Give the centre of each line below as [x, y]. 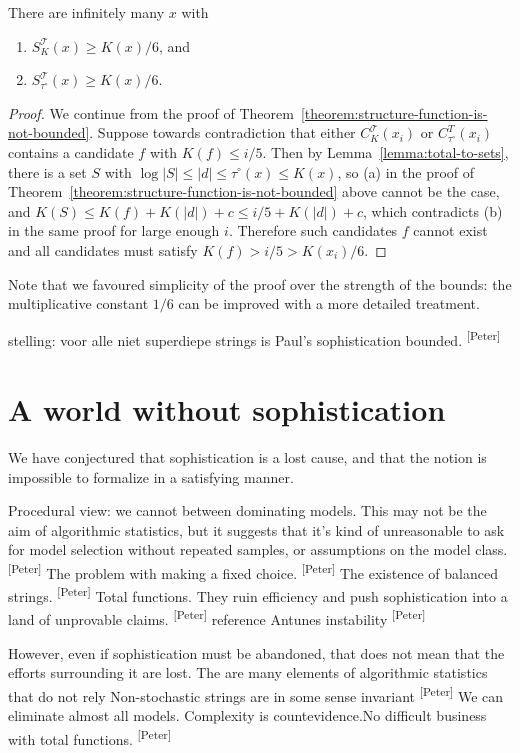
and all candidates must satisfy [103, 249]
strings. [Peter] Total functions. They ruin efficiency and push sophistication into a [258, 594]
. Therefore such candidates [313, 230]
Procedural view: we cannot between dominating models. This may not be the [247, 510]
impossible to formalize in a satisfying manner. [151, 476]
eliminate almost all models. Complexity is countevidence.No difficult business [247, 715]
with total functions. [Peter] [90, 737]
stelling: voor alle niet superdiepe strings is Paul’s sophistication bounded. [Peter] [254, 339]
